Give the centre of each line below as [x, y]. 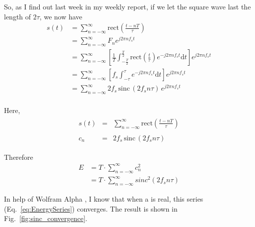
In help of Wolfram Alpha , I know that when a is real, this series [104, 199]
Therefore [19, 157]
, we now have [61, 16]
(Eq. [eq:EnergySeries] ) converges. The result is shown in [91, 208]
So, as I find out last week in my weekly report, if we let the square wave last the [127, 6]
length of [18, 16]
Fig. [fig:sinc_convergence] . [46, 218]
